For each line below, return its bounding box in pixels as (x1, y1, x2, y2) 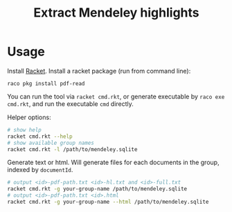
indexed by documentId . (7, 166, 73, 174)
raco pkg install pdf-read (7, 80, 85, 87)
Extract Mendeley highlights (33, 5, 199, 21)
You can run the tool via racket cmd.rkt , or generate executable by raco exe (7, 92, 225, 100)
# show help (7, 126, 42, 133)
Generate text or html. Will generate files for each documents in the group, (7, 158, 220, 167)
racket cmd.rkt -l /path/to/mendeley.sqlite (7, 145, 138, 153)
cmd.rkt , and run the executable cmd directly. (7, 99, 134, 108)
